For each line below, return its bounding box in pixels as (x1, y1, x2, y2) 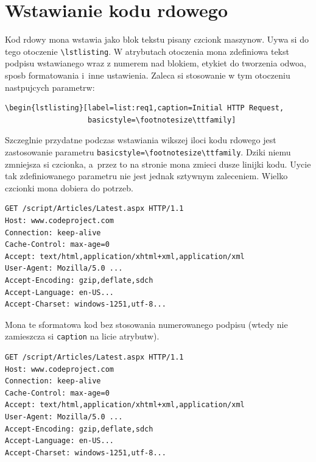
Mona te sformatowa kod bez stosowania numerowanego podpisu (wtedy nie (5, 318, 288, 330)
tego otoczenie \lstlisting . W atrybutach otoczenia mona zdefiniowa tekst (5, 44, 289, 57)
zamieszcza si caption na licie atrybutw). (5, 330, 160, 343)
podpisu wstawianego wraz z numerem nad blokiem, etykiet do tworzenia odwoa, (5, 57, 306, 69)
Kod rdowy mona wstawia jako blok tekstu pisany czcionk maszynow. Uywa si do (5, 33, 309, 46)
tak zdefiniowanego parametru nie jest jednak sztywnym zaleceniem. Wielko (5, 169, 288, 182)
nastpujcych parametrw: (5, 80, 95, 93)
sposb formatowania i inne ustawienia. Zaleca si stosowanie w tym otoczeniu (5, 68, 290, 81)
